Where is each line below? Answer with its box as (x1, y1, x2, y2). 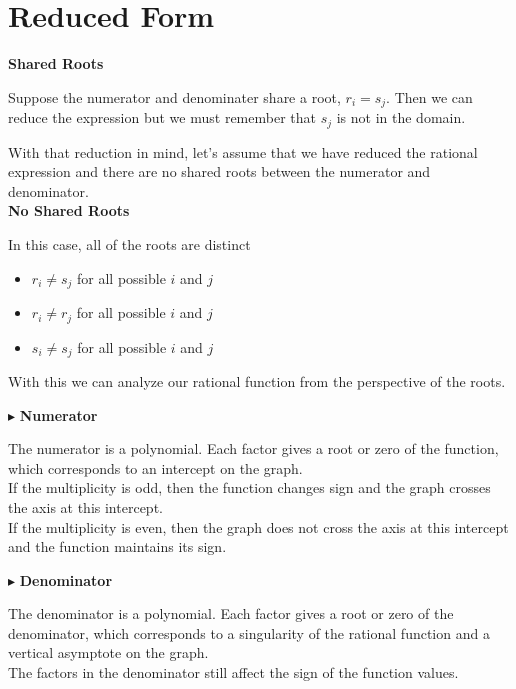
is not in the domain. (336, 107, 466, 128)
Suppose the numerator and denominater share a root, (8, 86, 341, 107)
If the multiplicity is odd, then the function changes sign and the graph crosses (8, 477, 491, 498)
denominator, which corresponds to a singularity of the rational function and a (8, 622, 490, 643)
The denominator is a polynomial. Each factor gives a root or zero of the (8, 603, 454, 624)
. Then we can (386, 86, 473, 107)
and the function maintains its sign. (8, 536, 227, 557)
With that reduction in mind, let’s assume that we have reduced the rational (8, 141, 478, 162)
